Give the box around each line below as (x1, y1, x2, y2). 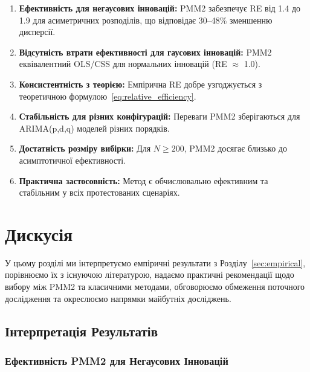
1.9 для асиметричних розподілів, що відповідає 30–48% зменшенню (19, 13, 273, 26)
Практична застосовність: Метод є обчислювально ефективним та (19, 174, 268, 187)
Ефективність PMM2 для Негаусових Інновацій (5, 353, 228, 368)
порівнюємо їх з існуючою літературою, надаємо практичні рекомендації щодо (5, 268, 294, 281)
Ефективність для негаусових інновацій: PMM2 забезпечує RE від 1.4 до (19, 2, 301, 14)
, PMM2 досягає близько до (184, 142, 287, 155)
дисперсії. (19, 25, 56, 38)
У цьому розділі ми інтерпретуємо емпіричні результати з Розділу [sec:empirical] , (5, 256, 306, 269)
